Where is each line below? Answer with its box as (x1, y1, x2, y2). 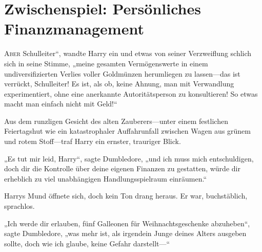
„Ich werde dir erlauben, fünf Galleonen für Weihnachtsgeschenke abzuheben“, (4, 218, 250, 228)
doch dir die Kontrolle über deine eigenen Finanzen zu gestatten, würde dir (4, 163, 240, 174)
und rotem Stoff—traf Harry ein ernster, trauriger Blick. (4, 136, 181, 147)
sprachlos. (4, 201, 35, 211)
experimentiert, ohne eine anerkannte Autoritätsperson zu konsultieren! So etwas (4, 88, 258, 99)
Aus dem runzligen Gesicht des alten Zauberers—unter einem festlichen (4, 115, 228, 126)
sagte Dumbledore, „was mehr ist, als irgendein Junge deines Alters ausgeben (4, 228, 247, 239)
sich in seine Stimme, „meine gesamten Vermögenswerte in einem (4, 58, 208, 68)
